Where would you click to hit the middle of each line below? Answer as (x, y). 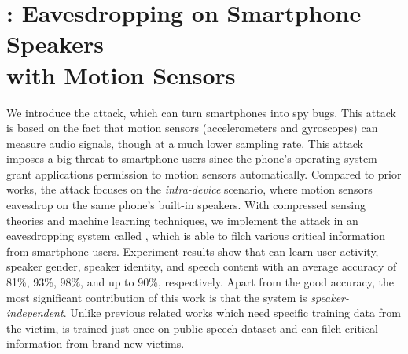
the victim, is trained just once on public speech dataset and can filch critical (192, 328)
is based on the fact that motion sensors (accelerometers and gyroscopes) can (192, 128)
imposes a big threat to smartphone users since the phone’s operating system (192, 159)
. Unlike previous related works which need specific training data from (232, 313)
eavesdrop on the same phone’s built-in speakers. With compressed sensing (186, 205)
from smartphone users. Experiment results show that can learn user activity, (193, 251)
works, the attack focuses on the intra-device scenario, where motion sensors (189, 189)
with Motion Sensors (121, 74)
